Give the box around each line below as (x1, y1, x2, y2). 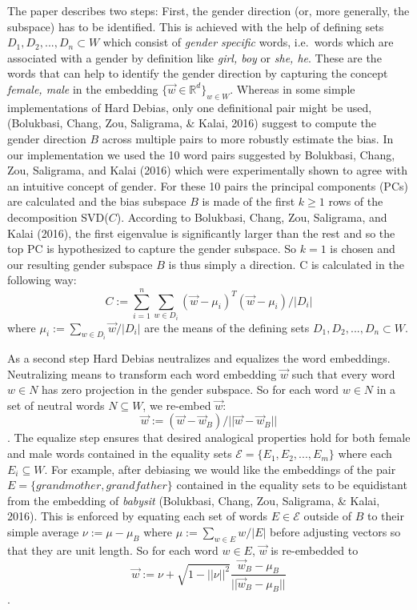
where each (338, 445, 392, 462)
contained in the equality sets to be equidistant (176, 476, 407, 493)
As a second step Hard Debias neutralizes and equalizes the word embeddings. (7, 350, 391, 367)
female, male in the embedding (7, 80, 158, 97)
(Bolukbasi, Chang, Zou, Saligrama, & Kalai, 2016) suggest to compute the (7, 114, 376, 131)
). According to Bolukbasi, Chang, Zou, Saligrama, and (116, 208, 387, 225)
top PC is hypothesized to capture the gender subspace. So (7, 240, 297, 257)
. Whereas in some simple (230, 80, 355, 97)
